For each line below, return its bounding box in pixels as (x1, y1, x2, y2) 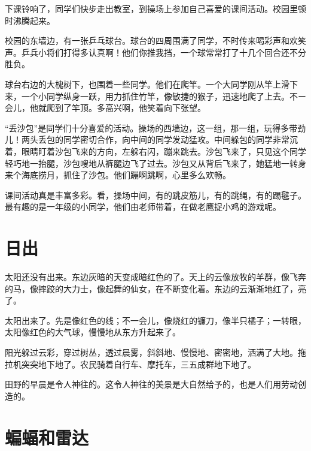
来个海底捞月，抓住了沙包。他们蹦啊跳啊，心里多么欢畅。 (5, 169, 231, 181)
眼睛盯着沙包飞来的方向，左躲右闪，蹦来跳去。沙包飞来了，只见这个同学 (21, 145, 306, 157)
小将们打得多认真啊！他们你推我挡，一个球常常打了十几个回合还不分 (38, 46, 306, 58)
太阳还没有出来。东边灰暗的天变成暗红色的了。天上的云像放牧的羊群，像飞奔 (5, 270, 306, 283)
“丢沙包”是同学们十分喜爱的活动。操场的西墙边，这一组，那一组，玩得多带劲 (5, 121, 306, 134)
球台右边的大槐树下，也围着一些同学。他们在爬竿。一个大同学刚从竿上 (5, 77, 281, 90)
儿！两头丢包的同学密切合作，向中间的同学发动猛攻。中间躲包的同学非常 (5, 133, 289, 146)
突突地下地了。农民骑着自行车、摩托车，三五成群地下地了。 (21, 357, 256, 370)
